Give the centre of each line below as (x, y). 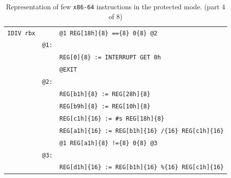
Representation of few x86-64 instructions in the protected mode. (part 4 (115, 6)
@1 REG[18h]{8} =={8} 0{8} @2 (108, 33)
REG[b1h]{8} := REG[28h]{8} (105, 94)
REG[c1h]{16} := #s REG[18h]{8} (112, 118)
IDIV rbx (21, 33)
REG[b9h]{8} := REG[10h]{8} (105, 106)
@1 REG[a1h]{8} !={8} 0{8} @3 (108, 143)
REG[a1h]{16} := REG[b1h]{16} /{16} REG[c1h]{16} (142, 131)
